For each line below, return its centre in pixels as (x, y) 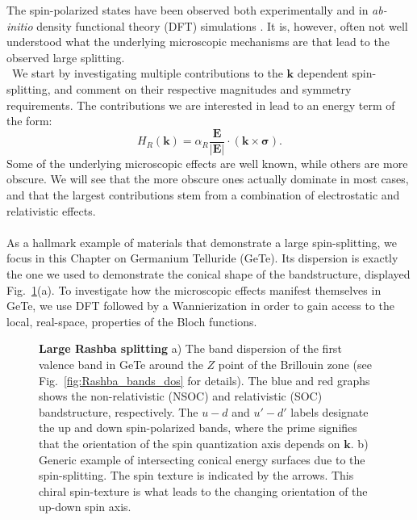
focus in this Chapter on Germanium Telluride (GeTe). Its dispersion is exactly (202, 258)
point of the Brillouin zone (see (295, 364)
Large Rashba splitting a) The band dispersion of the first (190, 348)
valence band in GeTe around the (121, 364)
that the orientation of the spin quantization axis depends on (190, 443)
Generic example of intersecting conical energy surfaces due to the (202, 459)
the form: (29, 121)
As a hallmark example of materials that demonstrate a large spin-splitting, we (202, 242)
